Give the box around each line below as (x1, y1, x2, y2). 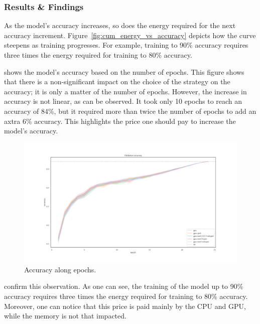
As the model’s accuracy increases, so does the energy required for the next (4, 20, 236, 31)
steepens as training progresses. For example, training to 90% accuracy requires (4, 40, 248, 50)
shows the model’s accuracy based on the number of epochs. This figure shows (4, 66, 244, 77)
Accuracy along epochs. (24, 264, 96, 274)
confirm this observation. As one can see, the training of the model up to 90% (4, 281, 243, 291)
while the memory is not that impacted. (4, 310, 126, 321)
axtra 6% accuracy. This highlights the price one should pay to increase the (4, 115, 236, 126)
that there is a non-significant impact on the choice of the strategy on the (4, 76, 230, 87)
